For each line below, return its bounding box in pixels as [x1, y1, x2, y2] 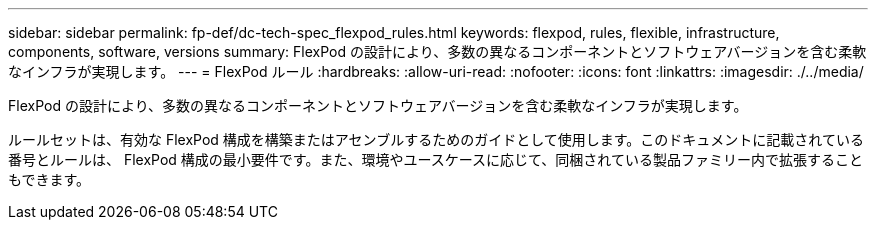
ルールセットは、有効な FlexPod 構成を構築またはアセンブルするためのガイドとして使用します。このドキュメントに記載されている [8, 131, 864, 148]
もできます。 [8, 171, 91, 188]
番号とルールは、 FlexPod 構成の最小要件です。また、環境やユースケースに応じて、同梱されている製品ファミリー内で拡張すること [8, 151, 863, 168]
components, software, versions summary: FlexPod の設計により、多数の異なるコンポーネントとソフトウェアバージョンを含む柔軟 [8, 43, 867, 60]
